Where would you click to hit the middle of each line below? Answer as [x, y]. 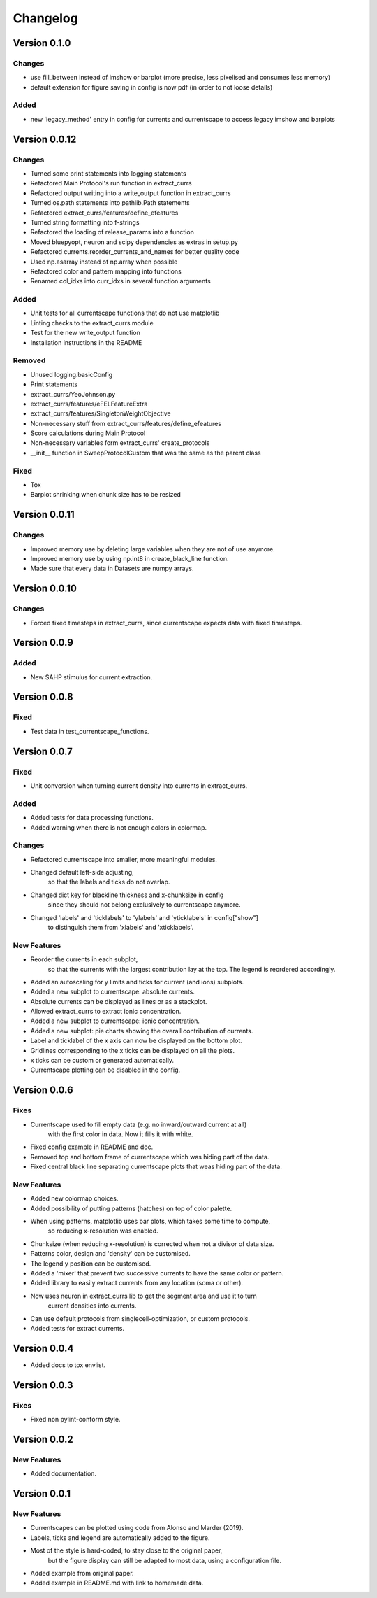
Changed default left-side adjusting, [82, 872]
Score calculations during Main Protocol [88, 433]
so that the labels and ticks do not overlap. [109, 882]
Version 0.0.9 [43, 643]
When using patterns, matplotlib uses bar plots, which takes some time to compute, [150, 1222]
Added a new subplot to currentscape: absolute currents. [113, 992]
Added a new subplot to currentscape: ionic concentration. [115, 1021]
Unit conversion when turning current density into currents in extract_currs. [139, 785]
